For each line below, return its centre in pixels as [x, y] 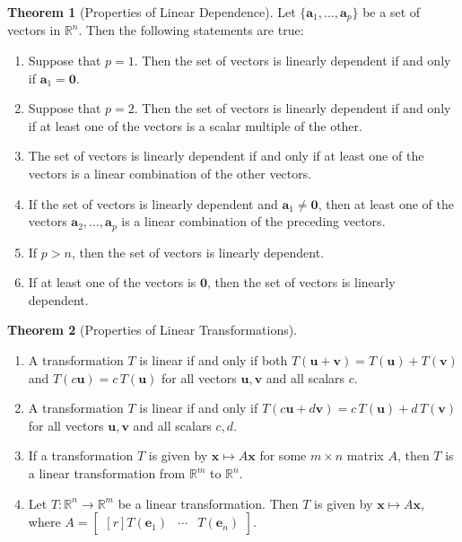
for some [283, 455]
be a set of [392, 12]
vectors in [34, 30]
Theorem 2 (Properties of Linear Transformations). [153, 330]
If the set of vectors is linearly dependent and [153, 203]
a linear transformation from [107, 473]
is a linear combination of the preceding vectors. [253, 221]
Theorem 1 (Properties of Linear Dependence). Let [152, 12]
